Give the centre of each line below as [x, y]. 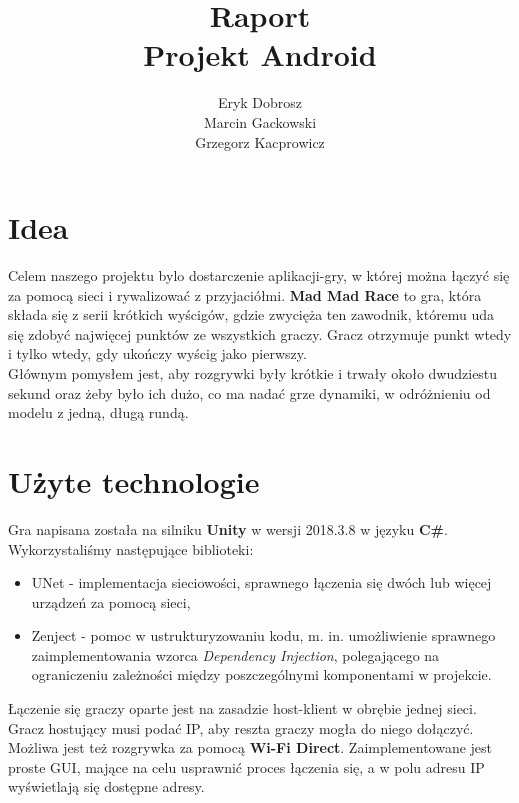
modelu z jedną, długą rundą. [98, 412]
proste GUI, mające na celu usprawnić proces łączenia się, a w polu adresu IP [246, 766]
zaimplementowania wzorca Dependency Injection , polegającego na [235, 654]
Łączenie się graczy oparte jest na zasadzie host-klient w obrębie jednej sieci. [242, 708]
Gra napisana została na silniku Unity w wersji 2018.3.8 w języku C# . [228, 528]
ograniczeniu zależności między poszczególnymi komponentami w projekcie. [261, 674]
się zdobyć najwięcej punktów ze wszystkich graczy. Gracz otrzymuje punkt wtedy [260, 333]
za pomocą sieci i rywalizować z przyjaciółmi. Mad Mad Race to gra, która [245, 294]
